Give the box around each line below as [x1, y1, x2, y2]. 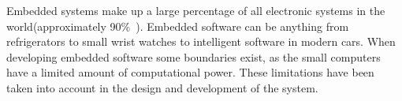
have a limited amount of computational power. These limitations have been [6, 64, 374, 80]
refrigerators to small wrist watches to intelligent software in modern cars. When [6, 33, 396, 50]
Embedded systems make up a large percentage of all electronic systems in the [6, 2, 385, 18]
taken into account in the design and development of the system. [6, 79, 318, 95]
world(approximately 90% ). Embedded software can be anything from [6, 17, 349, 34]
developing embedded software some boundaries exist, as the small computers [6, 48, 381, 65]
